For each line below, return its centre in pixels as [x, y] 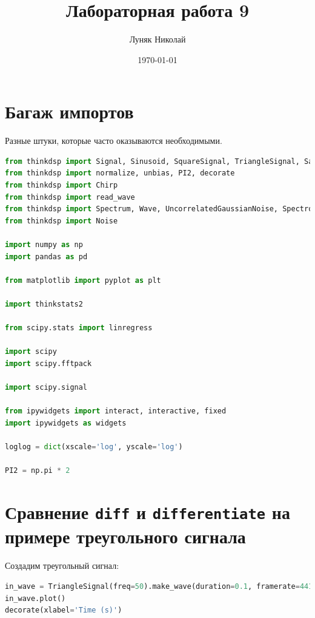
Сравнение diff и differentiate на [148, 512]
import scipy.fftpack [48, 363]
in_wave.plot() [35, 598]
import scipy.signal [46, 388]
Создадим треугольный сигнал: [62, 565]
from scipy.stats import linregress [79, 328]
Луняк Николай [157, 39]
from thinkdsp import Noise [61, 221]
